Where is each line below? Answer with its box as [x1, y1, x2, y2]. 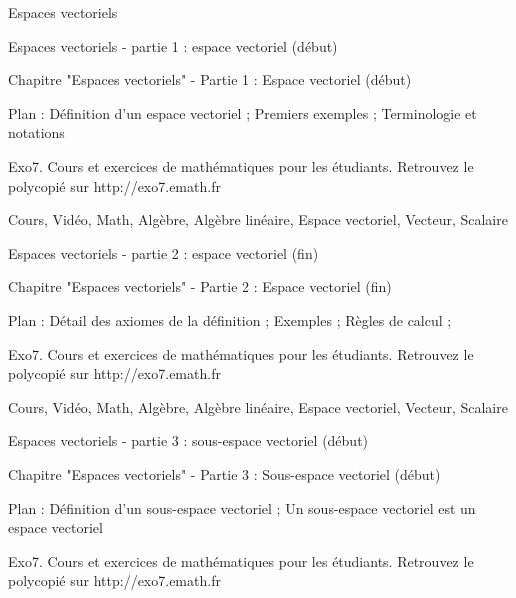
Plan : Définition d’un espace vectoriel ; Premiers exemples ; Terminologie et [8, 102, 477, 123]
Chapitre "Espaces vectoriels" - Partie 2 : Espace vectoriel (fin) [8, 276, 392, 297]
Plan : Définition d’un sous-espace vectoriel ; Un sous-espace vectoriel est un [8, 497, 476, 518]
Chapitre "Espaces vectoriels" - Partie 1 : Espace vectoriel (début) [8, 69, 412, 90]
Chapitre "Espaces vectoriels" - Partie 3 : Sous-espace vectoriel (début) [8, 463, 441, 484]
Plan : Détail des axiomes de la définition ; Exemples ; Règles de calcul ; [8, 309, 452, 330]
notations [8, 122, 65, 143]
